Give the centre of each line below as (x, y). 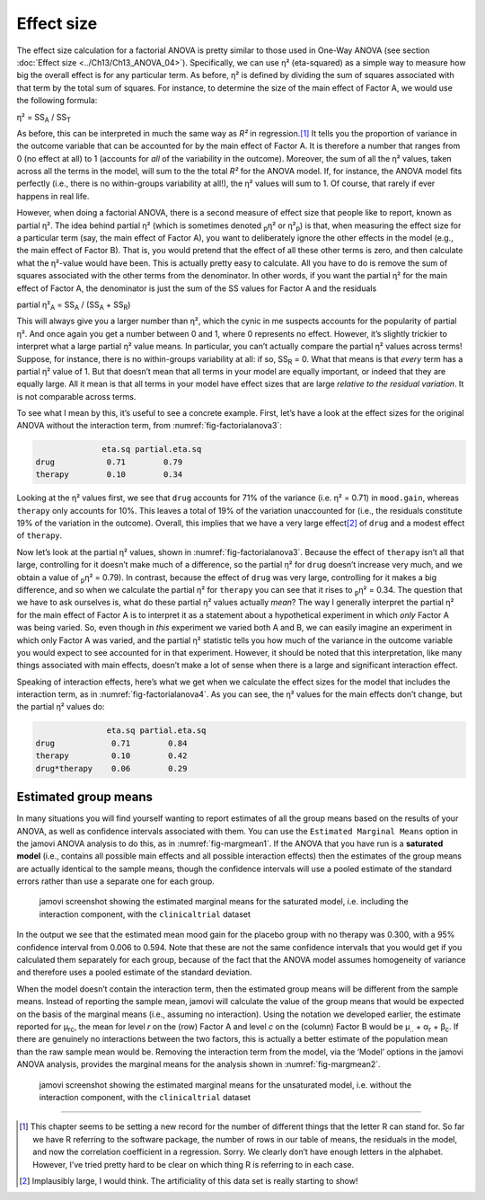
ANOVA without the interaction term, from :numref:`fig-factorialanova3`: (149, 426)
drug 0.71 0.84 (111, 743)
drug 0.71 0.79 (109, 462)
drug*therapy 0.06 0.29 (111, 768)
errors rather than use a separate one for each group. (115, 881)
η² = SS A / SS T (44, 118)
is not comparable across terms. (76, 396)
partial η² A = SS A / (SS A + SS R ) (74, 305)
